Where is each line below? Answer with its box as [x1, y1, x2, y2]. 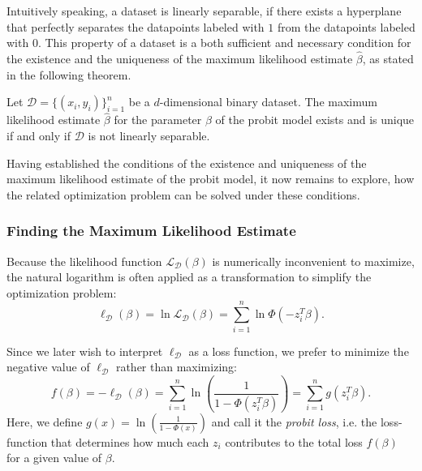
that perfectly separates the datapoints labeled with [6, 18, 265, 35]
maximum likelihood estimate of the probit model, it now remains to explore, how [6, 170, 415, 187]
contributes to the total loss [225, 433, 363, 450]
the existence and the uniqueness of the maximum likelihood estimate [6, 50, 353, 66]
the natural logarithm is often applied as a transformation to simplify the [6, 268, 372, 285]
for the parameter [114, 111, 202, 128]
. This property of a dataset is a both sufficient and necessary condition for [37, 34, 411, 51]
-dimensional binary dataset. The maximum [159, 93, 377, 110]
